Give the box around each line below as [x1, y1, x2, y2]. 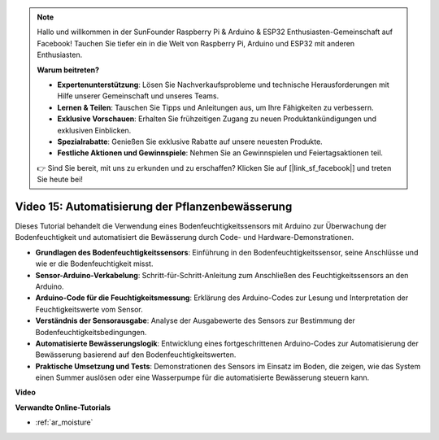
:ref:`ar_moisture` [35, 417, 93, 427]
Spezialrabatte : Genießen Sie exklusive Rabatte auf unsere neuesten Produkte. [57, 137, 323, 146]
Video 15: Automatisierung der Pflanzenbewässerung [15, 199, 293, 213]
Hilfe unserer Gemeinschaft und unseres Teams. [57, 91, 219, 101]
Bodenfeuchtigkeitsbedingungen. [35, 327, 147, 337]
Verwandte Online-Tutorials [15, 403, 111, 412]
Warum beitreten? [37, 65, 100, 75]
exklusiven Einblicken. [57, 125, 132, 135]
